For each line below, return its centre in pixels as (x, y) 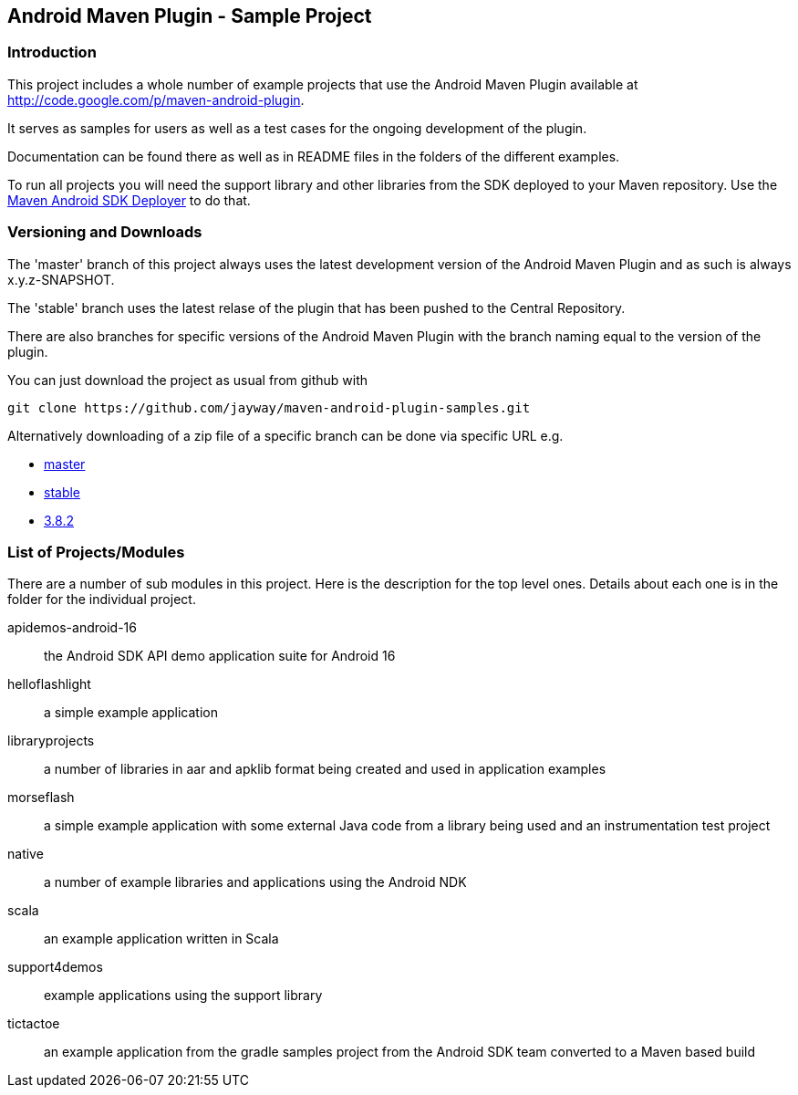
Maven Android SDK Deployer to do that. (129, 200)
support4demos (55, 967)
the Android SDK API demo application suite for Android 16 (220, 656)
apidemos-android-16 (72, 628)
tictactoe (34, 1024)
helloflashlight (49, 684)
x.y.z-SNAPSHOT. (61, 279)
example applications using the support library (183, 996)
